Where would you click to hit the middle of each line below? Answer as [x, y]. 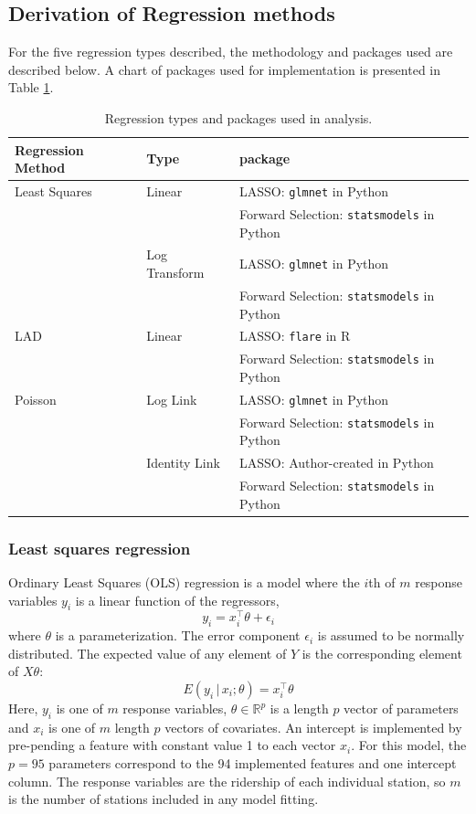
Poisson [36, 399]
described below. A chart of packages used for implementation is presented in [225, 69]
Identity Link [183, 463]
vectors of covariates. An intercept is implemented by [313, 727]
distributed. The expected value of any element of [148, 653]
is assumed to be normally [391, 635]
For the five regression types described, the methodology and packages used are [231, 52]
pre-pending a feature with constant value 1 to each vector [172, 745]
